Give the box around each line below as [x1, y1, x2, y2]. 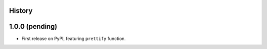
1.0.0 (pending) [9, 22, 57, 31]
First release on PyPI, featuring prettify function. [21, 35, 126, 42]
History [9, 6, 33, 15]
